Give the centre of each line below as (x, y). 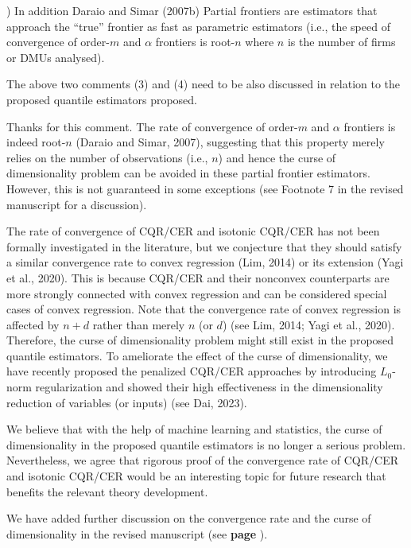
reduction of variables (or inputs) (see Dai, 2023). (127, 402)
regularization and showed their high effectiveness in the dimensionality (209, 387)
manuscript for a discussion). (77, 204)
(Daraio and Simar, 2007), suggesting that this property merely (230, 142)
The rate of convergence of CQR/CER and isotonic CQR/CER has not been (193, 231)
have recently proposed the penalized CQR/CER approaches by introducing (192, 371)
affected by (33, 324)
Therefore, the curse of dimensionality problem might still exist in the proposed (200, 340)
